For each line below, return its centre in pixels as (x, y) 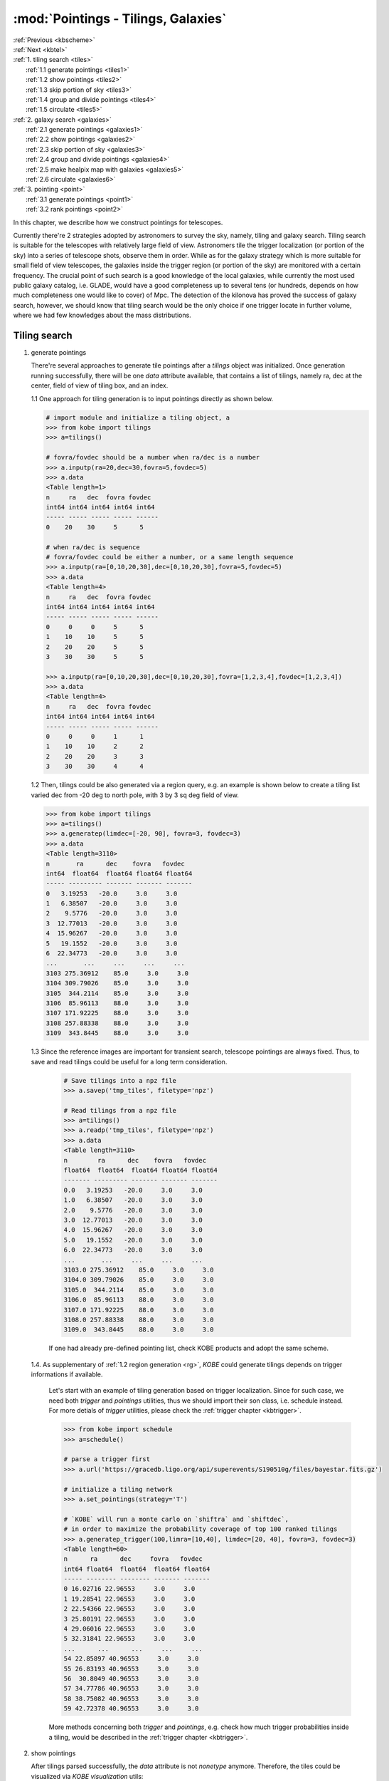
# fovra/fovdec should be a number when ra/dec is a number (153, 457)
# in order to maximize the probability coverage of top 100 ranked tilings (201, 1529)
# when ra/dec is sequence (93, 547)
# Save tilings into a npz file (120, 1080)
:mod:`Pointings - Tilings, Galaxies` (120, 19)
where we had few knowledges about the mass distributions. (102, 315)
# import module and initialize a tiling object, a (138, 417)
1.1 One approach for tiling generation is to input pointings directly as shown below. (152, 398)
